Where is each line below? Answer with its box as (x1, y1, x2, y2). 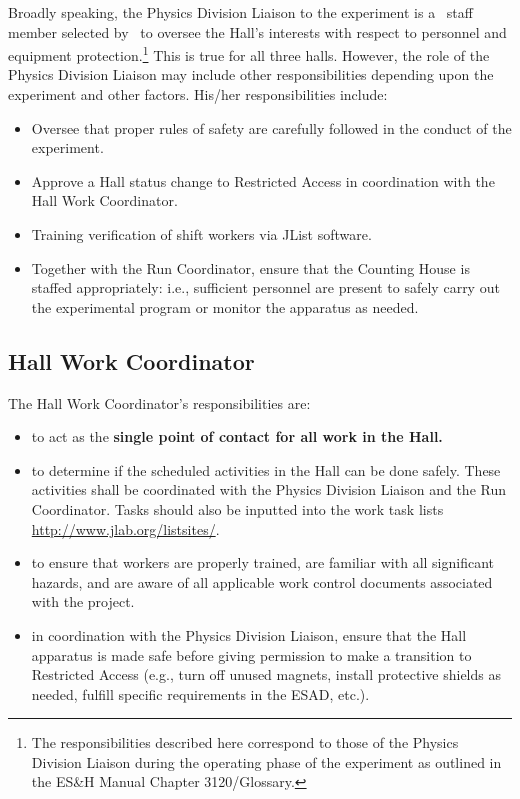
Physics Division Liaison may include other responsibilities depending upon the (8, 64, 494, 85)
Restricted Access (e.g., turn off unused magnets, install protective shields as (31, 664, 501, 685)
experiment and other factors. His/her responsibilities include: (8, 84, 388, 105)
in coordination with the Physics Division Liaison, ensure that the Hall (31, 624, 467, 645)
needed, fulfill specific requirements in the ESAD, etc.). (31, 683, 370, 704)
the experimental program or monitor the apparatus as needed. (31, 296, 419, 317)
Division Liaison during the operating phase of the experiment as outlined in (31, 751, 502, 772)
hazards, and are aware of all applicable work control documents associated (31, 571, 493, 592)
